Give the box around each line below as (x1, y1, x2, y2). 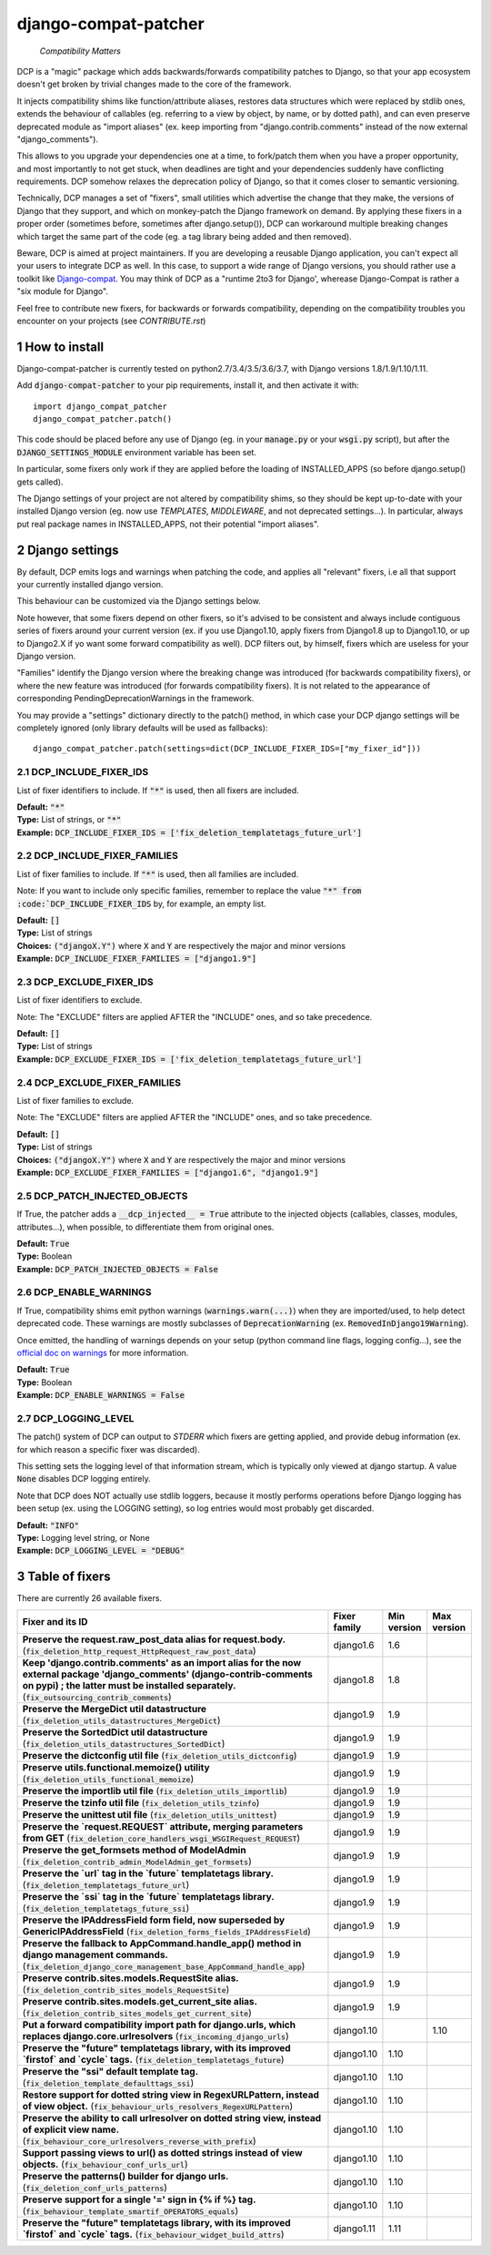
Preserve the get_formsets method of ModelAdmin (22, 1843, 246, 1856)
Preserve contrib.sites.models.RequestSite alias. (22, 1972, 240, 1985)
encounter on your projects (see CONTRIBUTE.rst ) (16, 315, 206, 326)
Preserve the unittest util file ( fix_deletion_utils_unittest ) (22, 1808, 277, 1821)
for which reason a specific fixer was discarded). (16, 1444, 200, 1454)
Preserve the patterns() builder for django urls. (22, 2169, 229, 2182)
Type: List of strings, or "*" (16, 814, 122, 825)
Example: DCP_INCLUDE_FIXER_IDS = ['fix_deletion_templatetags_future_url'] (16, 827, 363, 838)
